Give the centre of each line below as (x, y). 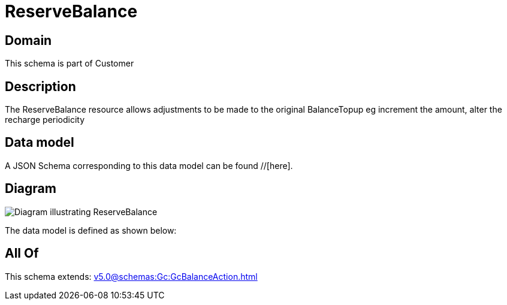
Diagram (31, 189)
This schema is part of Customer (70, 64)
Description (40, 86)
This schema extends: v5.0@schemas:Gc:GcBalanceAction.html (131, 276)
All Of (22, 253)
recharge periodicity (45, 120)
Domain (28, 40)
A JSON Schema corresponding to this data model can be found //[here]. (149, 165)
